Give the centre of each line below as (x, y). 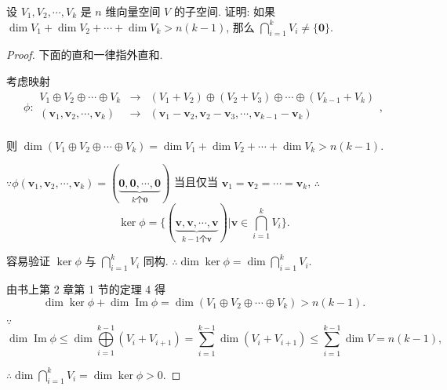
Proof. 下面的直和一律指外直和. (85, 55)
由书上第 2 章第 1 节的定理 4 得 (86, 288)
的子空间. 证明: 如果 (225, 11)
